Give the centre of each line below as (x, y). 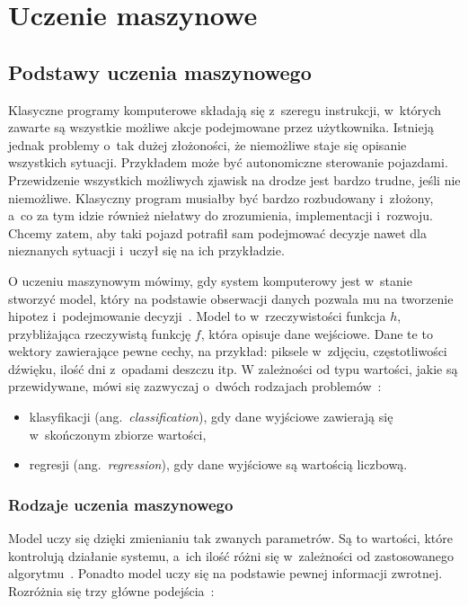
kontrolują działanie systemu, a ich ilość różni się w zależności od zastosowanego (231, 555)
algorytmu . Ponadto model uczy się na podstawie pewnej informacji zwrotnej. (225, 573)
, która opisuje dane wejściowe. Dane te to (317, 333)
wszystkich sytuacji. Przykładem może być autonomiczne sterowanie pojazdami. (228, 162)
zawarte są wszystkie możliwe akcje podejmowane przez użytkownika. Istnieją (221, 127)
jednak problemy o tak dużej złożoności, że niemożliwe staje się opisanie (208, 144)
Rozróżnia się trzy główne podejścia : (111, 590)
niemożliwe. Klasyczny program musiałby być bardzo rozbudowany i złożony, (221, 197)
